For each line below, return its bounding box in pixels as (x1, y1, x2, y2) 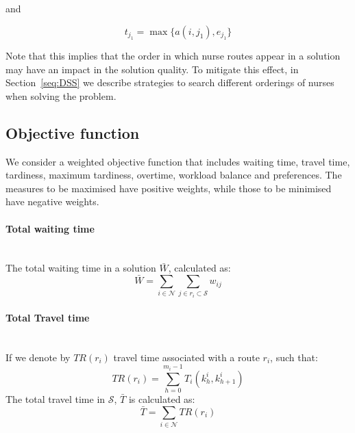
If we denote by (5, 350, 71, 364)
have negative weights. (5, 194, 99, 209)
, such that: (270, 350, 318, 364)
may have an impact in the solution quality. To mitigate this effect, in (5, 62, 299, 76)
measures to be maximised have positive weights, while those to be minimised (5, 181, 332, 195)
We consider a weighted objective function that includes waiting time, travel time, (5, 154, 350, 168)
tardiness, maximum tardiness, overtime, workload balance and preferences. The (5, 168, 342, 182)
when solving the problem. (5, 88, 117, 103)
